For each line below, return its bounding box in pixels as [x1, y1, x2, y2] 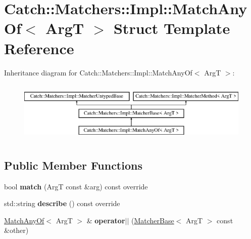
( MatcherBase [131, 215, 174, 225]
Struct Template [113, 18, 230, 38]
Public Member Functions [4, 157, 142, 173]
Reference [4, 37, 74, 58]
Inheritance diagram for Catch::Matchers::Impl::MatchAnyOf [4, 67, 192, 77]
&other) [4, 225, 29, 235]
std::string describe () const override [4, 198, 120, 209]
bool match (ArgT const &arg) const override [4, 181, 148, 191]
